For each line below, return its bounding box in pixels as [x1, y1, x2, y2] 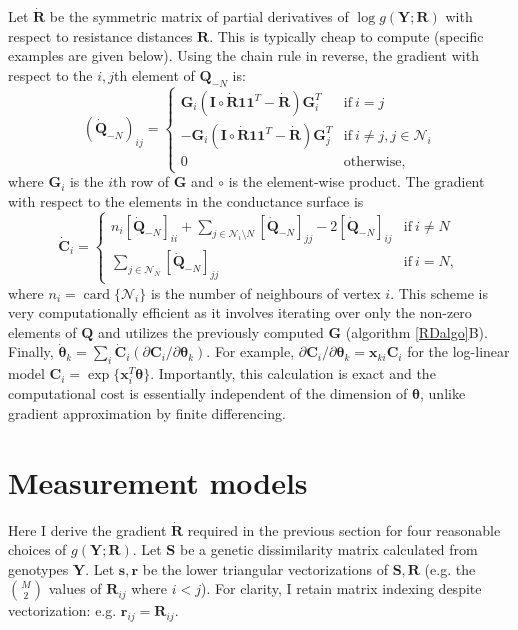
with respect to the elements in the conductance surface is [8, 190, 364, 211]
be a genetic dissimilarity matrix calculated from [179, 539, 478, 560]
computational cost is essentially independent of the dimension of [8, 383, 408, 404]
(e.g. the [424, 558, 476, 579]
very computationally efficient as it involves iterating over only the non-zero [8, 302, 472, 323]
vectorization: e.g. [8, 600, 117, 621]
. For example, [206, 341, 295, 362]
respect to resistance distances [8, 25, 193, 46]
